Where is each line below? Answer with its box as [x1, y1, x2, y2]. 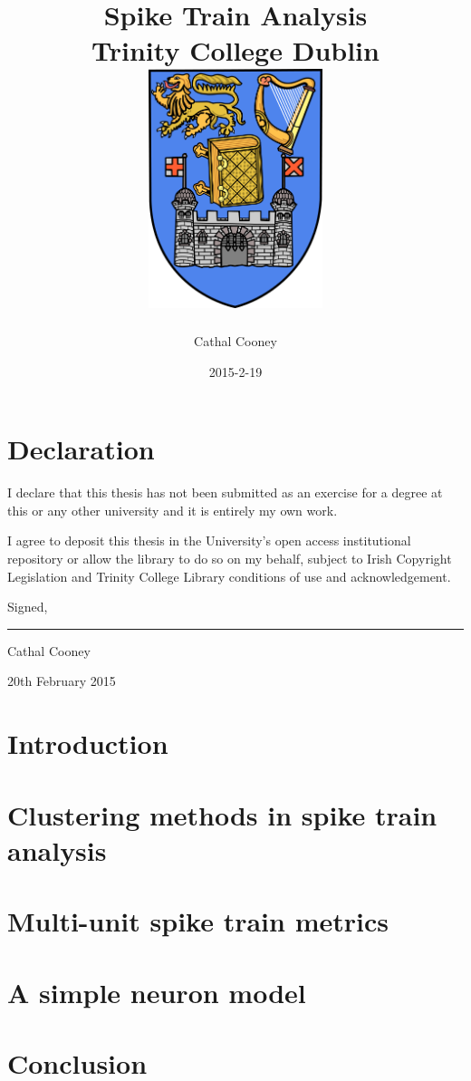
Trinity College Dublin [91, 32, 380, 69]
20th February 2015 [7, 671, 116, 690]
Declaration [7, 430, 155, 468]
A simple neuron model [7, 973, 306, 1010]
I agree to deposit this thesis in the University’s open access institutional [7, 531, 411, 550]
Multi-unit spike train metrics [7, 902, 389, 940]
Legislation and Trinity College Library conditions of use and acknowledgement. [7, 566, 451, 585]
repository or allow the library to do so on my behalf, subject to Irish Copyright [7, 549, 452, 568]
